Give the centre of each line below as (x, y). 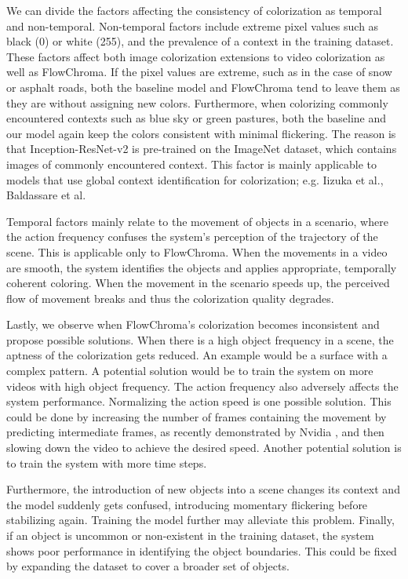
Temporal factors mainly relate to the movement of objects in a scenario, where (197, 221)
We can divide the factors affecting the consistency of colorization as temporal (194, 10)
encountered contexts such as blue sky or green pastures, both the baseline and (197, 118)
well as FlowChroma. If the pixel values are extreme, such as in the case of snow (199, 72)
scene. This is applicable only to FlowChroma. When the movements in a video (197, 251)
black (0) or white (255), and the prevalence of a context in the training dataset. (200, 41)
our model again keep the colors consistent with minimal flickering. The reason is (201, 133)
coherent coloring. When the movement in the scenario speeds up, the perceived (198, 283)
